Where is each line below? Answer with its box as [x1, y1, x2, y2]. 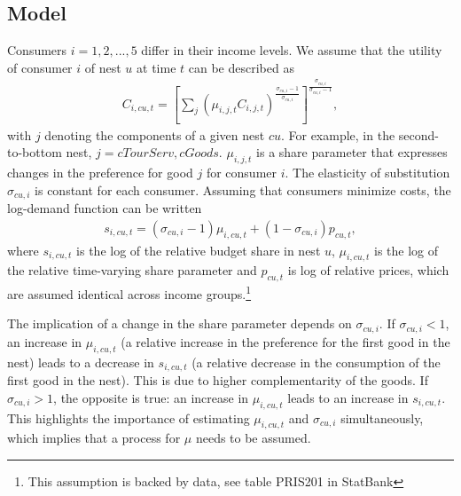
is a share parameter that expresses [256, 143, 448, 161]
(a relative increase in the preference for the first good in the [121, 332, 450, 350]
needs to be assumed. [195, 429, 311, 447]
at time [137, 58, 176, 76]
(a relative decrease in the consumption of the [191, 352, 441, 371]
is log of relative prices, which [287, 261, 449, 279]
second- [398, 125, 439, 144]
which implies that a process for [7, 429, 181, 447]
